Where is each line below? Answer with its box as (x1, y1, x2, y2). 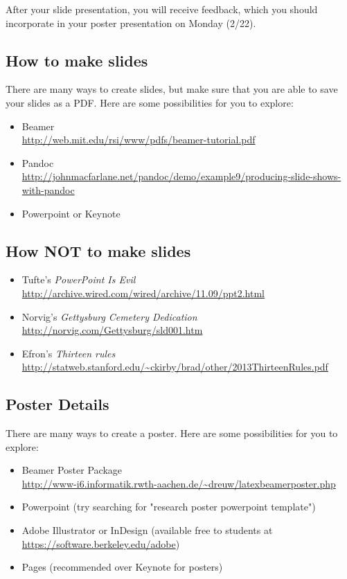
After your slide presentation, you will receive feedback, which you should (6, 2, 318, 16)
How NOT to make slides (6, 240, 191, 261)
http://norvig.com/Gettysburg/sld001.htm (21, 323, 203, 337)
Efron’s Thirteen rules (21, 346, 116, 360)
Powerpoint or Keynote (21, 206, 121, 220)
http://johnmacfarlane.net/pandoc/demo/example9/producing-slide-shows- (21, 169, 341, 184)
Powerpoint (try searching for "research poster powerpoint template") (21, 499, 316, 514)
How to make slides (6, 49, 148, 71)
